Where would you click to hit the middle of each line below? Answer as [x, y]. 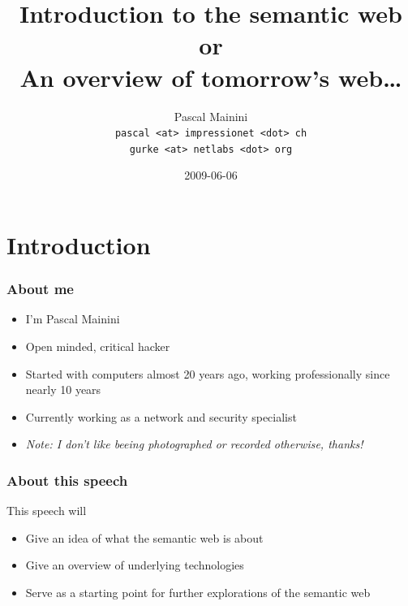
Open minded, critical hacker [98, 346]
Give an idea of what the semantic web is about [144, 537]
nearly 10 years [63, 390]
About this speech [67, 480]
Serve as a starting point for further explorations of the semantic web [198, 592]
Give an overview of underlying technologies [135, 565]
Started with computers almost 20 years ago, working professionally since [208, 373]
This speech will [47, 511]
